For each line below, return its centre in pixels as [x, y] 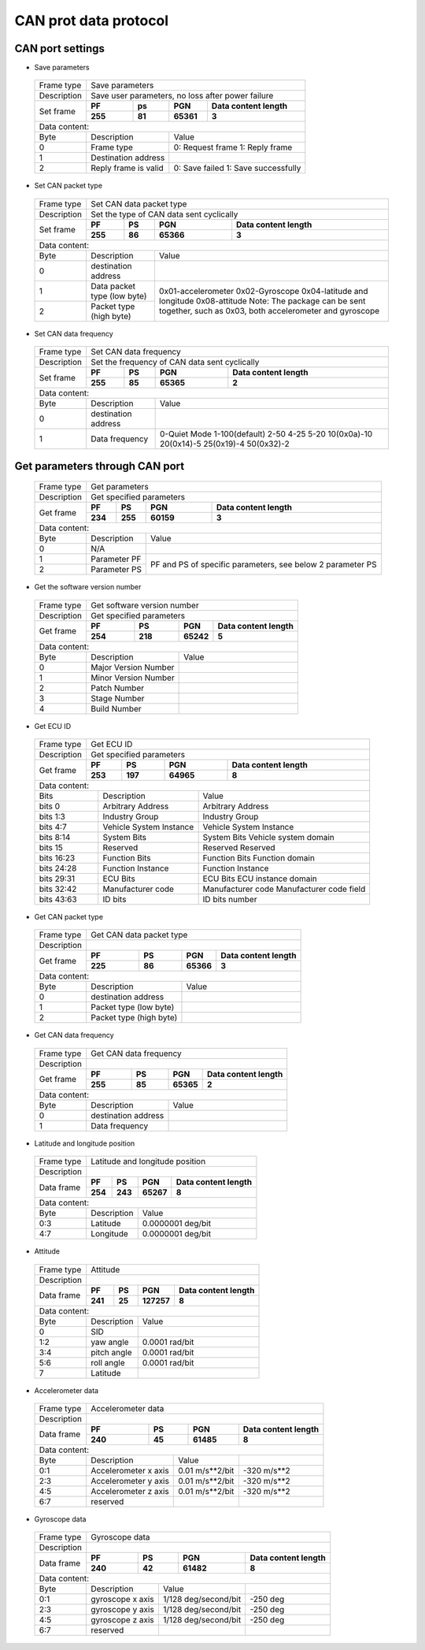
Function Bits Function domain [259, 858]
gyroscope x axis [122, 1600]
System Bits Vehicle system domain [268, 838]
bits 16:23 [57, 858]
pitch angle [111, 1352]
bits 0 [50, 806]
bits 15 [51, 848]
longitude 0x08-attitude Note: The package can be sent [262, 301]
